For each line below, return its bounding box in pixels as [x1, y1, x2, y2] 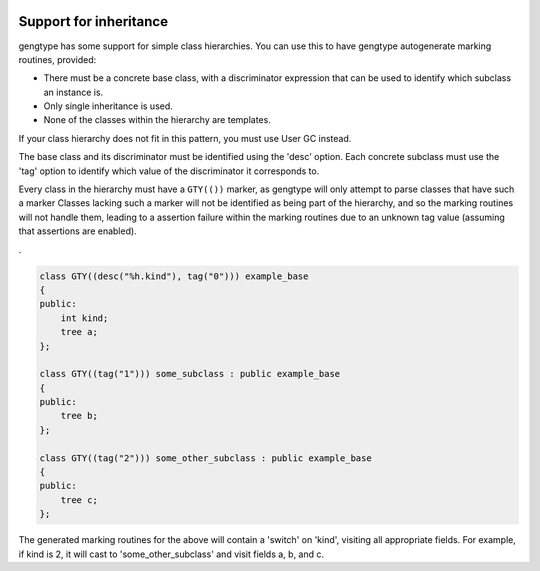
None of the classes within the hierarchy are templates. [43, 114, 272, 126]
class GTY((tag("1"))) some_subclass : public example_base [39, 368, 341, 380]
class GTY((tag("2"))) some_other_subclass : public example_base [39, 452, 372, 464]
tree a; [60, 326, 99, 338]
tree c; [60, 494, 99, 505]
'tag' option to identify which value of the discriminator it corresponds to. [18, 165, 320, 177]
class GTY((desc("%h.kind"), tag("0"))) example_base [39, 270, 309, 282]
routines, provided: [18, 53, 97, 65]
